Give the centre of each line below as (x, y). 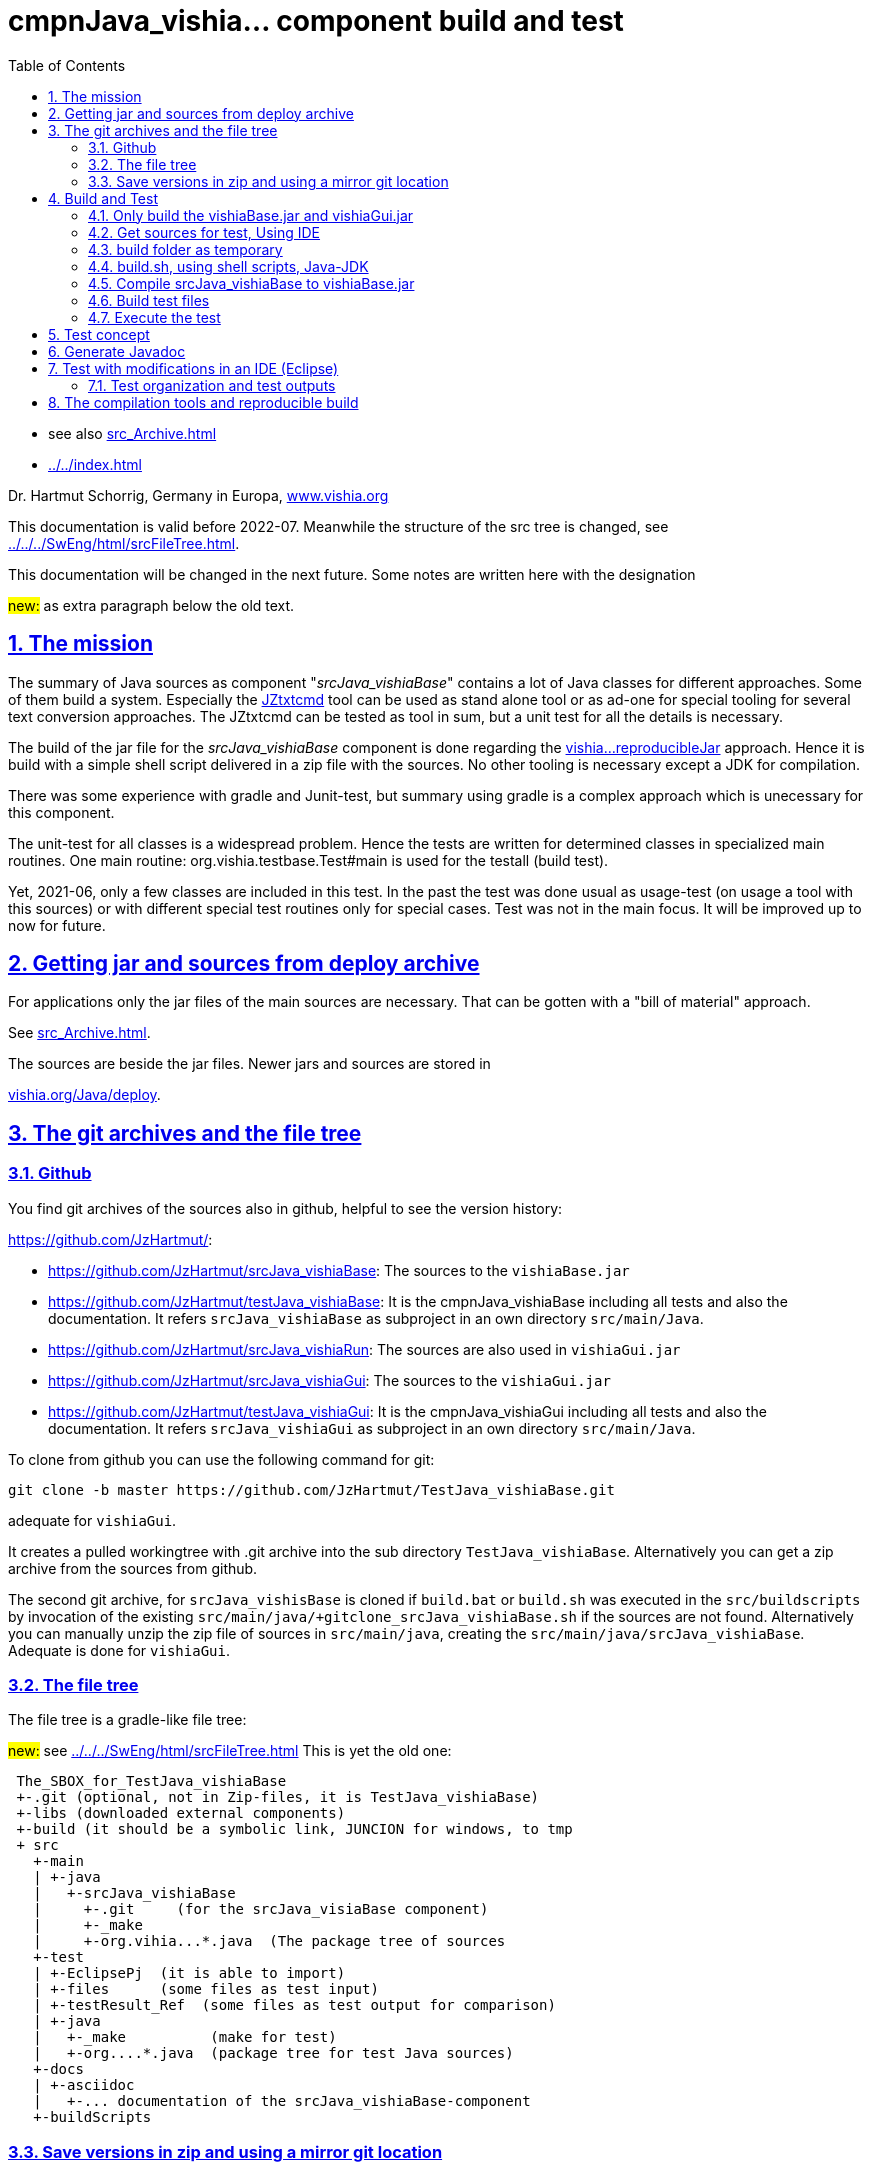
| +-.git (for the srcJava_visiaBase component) (261, 1909)
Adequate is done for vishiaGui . (119, 1650)
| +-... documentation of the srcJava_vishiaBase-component (282, 2101)
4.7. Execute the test (154, 317)
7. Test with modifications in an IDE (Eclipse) (193, 368)
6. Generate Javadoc (117, 351)
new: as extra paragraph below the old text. (151, 605)
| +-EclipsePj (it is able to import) (189, 1973)
